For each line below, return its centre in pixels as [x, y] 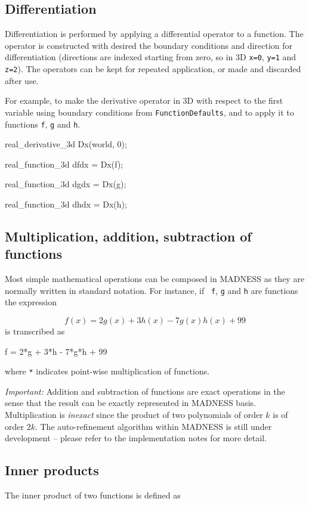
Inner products [52, 470]
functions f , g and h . [43, 124]
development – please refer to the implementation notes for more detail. [136, 438]
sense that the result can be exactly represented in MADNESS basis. [130, 403]
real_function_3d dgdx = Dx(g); [66, 184]
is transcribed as [35, 331]
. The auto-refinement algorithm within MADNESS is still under [153, 426]
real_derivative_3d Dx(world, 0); [66, 144]
